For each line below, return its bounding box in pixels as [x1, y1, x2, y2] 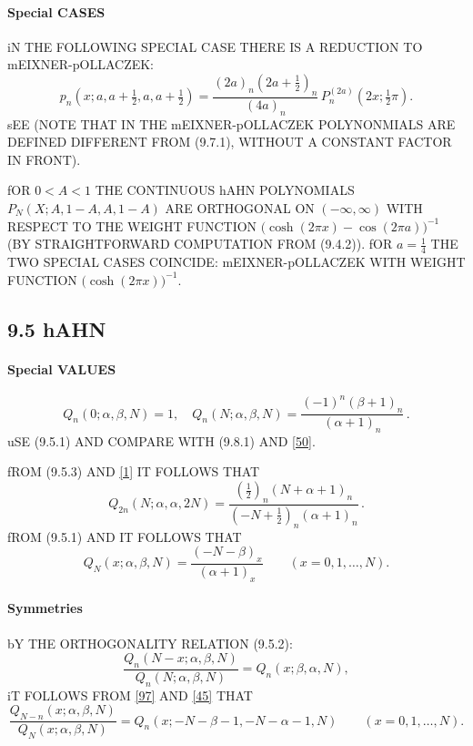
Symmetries [7, 598, 83, 618]
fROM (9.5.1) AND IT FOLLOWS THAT [7, 526, 242, 546]
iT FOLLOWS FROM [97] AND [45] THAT [7, 685, 253, 704]
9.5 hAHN [7, 314, 106, 342]
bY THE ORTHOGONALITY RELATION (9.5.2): [7, 633, 293, 652]
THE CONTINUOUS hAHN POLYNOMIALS [95, 180, 355, 199]
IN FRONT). [7, 149, 81, 169]
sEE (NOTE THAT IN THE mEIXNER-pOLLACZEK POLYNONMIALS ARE [7, 114, 456, 133]
